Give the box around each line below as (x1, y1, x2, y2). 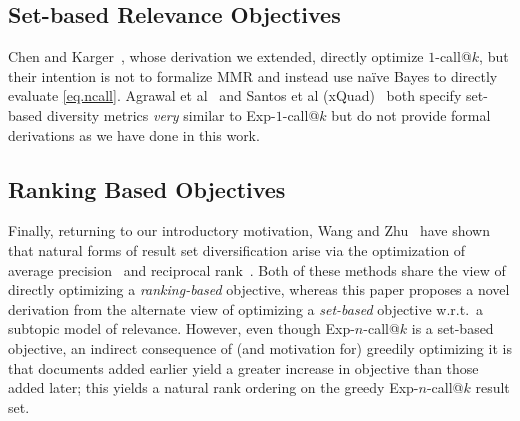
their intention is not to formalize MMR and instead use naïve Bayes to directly (8, 65, 498, 86)
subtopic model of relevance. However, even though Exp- (8, 318, 355, 339)
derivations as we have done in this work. (8, 124, 260, 145)
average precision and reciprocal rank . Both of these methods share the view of (8, 259, 506, 280)
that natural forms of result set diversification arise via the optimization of (8, 239, 466, 260)
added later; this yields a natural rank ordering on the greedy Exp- (8, 377, 419, 398)
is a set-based (411, 318, 494, 339)
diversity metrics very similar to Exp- (46, 104, 276, 125)
